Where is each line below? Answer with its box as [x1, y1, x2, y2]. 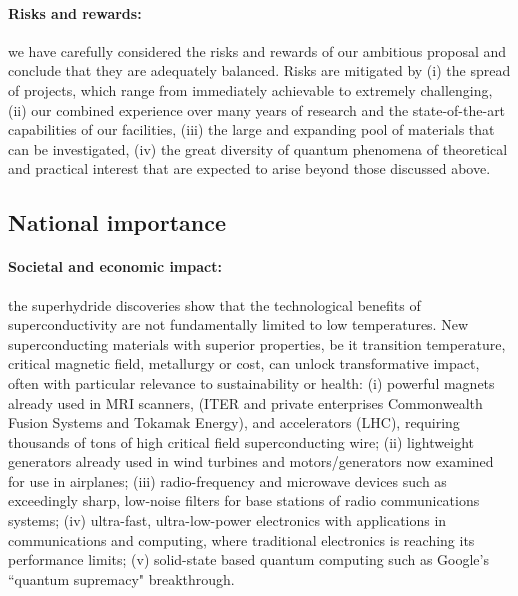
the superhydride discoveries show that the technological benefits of [8, 294, 421, 315]
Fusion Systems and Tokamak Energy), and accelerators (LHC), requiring [8, 412, 460, 433]
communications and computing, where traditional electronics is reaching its [8, 529, 475, 550]
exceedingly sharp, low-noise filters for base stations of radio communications [8, 490, 480, 511]
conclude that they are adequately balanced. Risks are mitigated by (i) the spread [8, 60, 511, 81]
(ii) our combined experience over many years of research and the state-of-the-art [8, 99, 506, 120]
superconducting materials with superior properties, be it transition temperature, [8, 333, 506, 354]
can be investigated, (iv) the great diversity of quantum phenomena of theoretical [8, 138, 508, 159]
